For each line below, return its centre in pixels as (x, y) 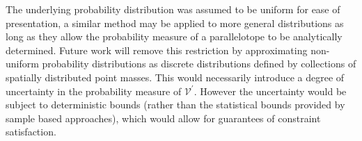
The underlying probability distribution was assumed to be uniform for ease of (173, 9)
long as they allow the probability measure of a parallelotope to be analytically (174, 36)
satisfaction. (31, 132)
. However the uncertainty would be (270, 91)
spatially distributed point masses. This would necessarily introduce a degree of (175, 77)
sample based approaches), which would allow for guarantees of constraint (163, 118)
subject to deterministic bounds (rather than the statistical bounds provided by (175, 105)
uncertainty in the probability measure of (94, 91)
